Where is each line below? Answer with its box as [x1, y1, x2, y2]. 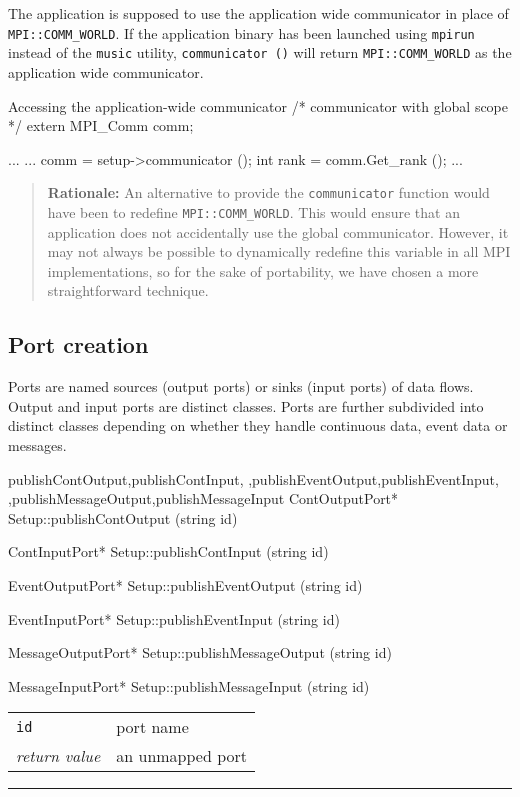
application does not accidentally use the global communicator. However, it [47, 221, 509, 242]
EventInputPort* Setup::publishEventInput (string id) [8, 608, 340, 629]
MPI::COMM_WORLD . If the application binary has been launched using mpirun [8, 22, 475, 43]
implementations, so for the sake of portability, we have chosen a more [47, 260, 479, 281]
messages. [8, 434, 67, 455]
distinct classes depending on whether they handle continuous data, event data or [8, 415, 508, 436]
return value [16, 744, 101, 768]
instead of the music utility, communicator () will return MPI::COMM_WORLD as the [8, 42, 512, 63]
